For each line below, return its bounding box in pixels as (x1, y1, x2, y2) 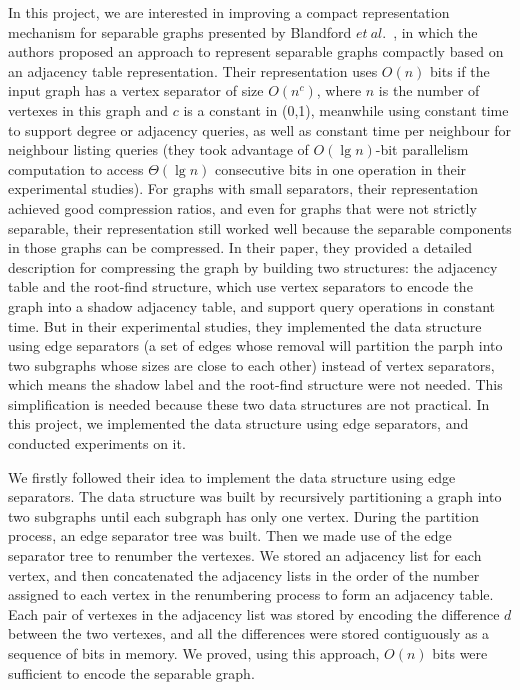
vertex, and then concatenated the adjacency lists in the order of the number (8, 564, 480, 585)
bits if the (430, 60, 490, 81)
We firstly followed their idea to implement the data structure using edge (8, 466, 456, 487)
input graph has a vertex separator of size (8, 80, 264, 101)
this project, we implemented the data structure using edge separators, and (8, 413, 469, 434)
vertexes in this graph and (8, 99, 169, 120)
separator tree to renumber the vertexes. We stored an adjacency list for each (8, 545, 482, 566)
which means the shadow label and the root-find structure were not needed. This (8, 374, 503, 395)
